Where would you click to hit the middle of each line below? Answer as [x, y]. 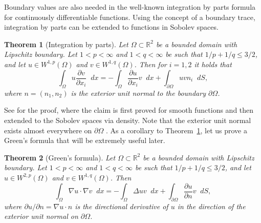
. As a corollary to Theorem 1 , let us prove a [176, 130]
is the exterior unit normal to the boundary [138, 93]
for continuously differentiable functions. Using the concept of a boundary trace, [130, 17]
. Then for [150, 64]
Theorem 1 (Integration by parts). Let [66, 44]
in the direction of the [211, 206]
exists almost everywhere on [48, 130]
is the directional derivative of [122, 206]
